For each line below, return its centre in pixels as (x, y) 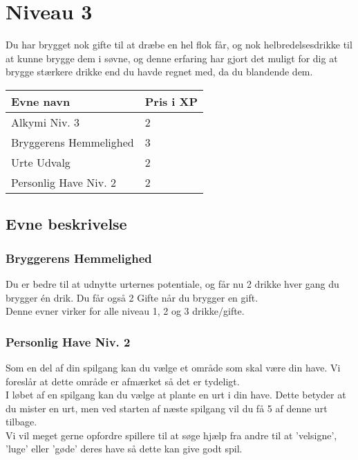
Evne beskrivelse (66, 224)
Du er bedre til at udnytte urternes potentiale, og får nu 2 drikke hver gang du (172, 283)
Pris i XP (171, 101)
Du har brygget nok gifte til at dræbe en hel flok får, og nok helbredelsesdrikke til (179, 45)
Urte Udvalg (41, 162)
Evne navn (41, 101)
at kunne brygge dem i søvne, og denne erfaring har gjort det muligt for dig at (172, 58)
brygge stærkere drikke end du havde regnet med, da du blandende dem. (159, 72)
